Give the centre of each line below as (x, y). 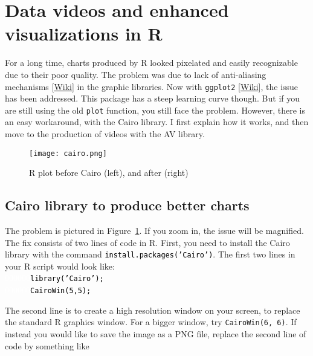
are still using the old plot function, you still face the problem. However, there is (155, 110)
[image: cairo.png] (68, 153)
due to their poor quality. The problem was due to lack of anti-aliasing (136, 74)
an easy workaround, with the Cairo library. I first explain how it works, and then (157, 122)
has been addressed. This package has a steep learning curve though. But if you (153, 98)
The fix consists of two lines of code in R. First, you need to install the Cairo (147, 242)
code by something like (47, 345)
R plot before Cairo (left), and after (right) (109, 173)
